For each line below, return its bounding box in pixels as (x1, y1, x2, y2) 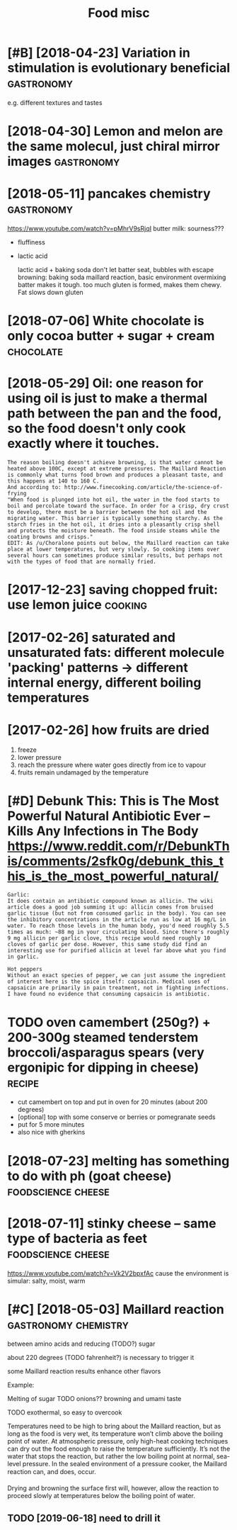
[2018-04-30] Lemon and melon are (7, 123, 224, 140)
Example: (7, 1380, 35, 1390)
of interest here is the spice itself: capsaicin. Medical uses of (7, 978, 211, 986)
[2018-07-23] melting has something (7, 1153, 230, 1169)
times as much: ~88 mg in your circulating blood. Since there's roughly (7, 928, 230, 936)
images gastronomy (7, 154, 120, 169)
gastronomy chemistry (7, 1316, 129, 1332)
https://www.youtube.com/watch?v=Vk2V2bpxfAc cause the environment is (7, 1269, 229, 1277)
